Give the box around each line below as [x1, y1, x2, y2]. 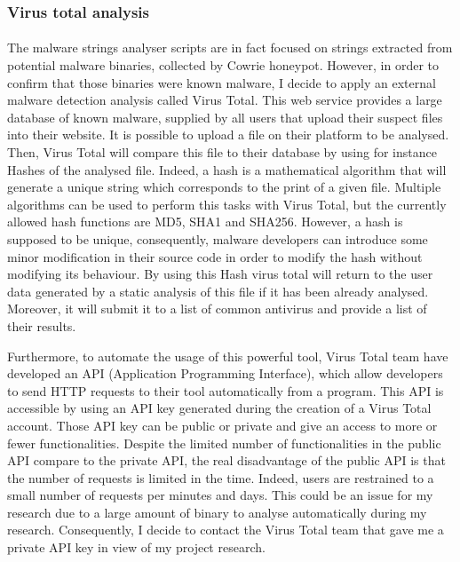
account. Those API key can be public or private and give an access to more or [7, 416, 438, 434]
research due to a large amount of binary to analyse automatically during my [7, 503, 427, 521]
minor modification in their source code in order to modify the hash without [7, 247, 423, 265]
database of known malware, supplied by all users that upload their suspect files [7, 107, 443, 126]
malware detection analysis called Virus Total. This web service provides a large [7, 91, 442, 109]
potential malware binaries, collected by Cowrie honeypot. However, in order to [7, 56, 440, 75]
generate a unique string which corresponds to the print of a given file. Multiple [7, 178, 441, 196]
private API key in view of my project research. [7, 538, 266, 557]
